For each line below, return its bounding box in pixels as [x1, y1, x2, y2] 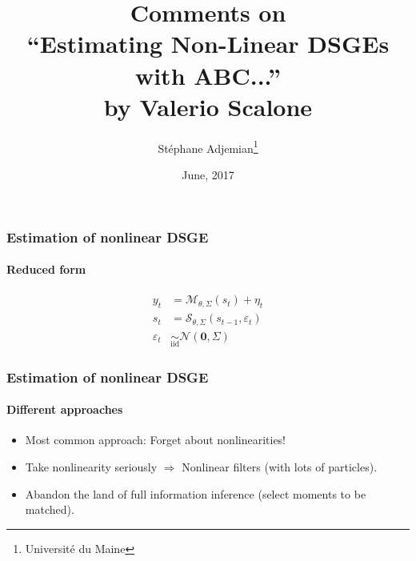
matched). [25, 501, 74, 518]
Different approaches [6, 401, 123, 418]
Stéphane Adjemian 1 [158, 137, 258, 156]
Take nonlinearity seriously [25, 459, 158, 475]
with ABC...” [134, 58, 282, 91]
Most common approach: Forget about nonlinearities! [25, 431, 286, 448]
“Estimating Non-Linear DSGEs [26, 27, 390, 60]
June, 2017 [182, 166, 234, 182]
